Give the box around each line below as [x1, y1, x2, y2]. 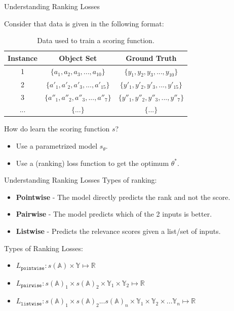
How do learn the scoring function [4, 123, 110, 134]
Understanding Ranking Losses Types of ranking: [4, 175, 157, 185]
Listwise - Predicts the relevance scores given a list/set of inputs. [16, 226, 221, 236]
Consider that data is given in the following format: [4, 18, 164, 28]
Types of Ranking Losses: [4, 243, 83, 253]
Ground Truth [126, 52, 177, 63]
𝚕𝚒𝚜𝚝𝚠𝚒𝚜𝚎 [21, 301, 42, 306]
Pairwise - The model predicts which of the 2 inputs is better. [16, 209, 212, 219]
